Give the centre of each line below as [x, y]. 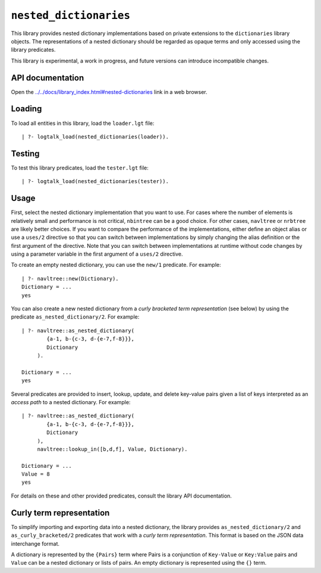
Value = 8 [36, 474]
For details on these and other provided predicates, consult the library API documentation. [121, 496]
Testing [25, 154]
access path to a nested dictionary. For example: [71, 402]
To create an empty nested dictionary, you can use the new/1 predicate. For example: [116, 265]
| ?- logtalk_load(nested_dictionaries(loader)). [95, 136]
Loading [26, 109]
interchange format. [35, 543]
